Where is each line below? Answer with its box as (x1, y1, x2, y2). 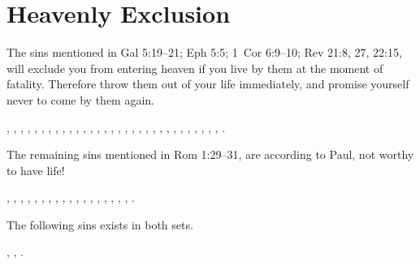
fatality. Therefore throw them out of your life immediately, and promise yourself (6, 75, 409, 92)
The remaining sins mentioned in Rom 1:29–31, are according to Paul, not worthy (6, 146, 414, 163)
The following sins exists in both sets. (6, 216, 193, 233)
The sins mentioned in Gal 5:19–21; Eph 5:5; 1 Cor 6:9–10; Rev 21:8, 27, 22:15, (6, 44, 402, 61)
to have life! (6, 161, 65, 178)
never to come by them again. (6, 91, 155, 108)
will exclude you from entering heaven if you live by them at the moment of (6, 59, 383, 76)
